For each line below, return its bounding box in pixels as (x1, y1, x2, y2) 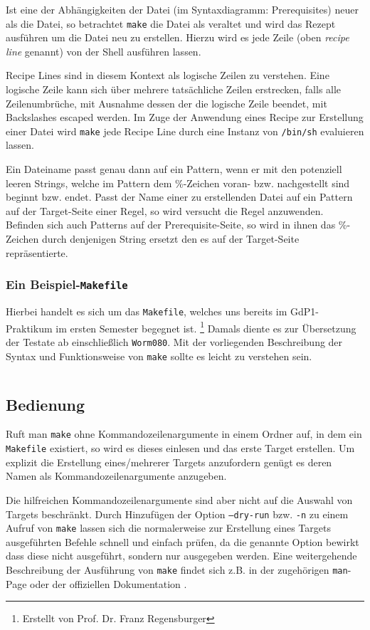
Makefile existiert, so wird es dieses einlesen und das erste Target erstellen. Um (6, 441, 355, 456)
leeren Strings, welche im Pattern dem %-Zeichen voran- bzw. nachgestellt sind (6, 175, 350, 190)
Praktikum (6, 320, 53, 335)
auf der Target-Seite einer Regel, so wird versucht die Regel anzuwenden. (6, 203, 324, 218)
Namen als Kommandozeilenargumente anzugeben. (6, 468, 227, 483)
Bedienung (6, 393, 85, 415)
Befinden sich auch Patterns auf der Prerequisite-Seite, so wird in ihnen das (6, 217, 336, 232)
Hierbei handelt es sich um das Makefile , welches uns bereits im (6, 304, 287, 318)
